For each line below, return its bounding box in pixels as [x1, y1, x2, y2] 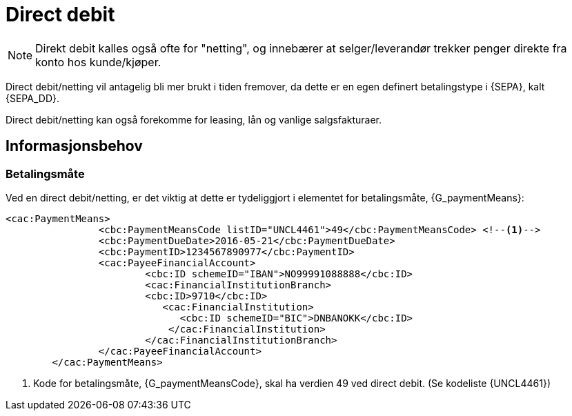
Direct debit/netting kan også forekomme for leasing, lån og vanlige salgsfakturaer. [6, 113, 382, 126]
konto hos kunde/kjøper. [35, 55, 161, 69]
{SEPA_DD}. [6, 92, 59, 104]
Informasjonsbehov [6, 137, 143, 155]
